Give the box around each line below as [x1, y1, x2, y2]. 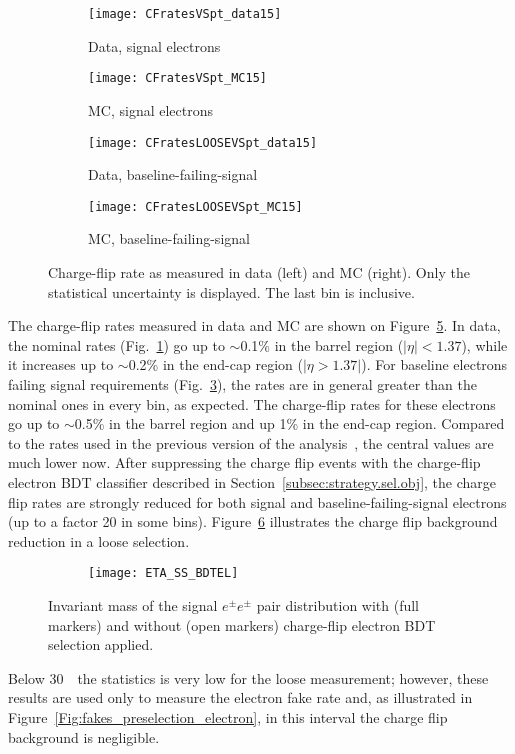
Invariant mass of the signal [48, 594, 218, 615]
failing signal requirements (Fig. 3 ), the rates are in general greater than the [8, 373, 477, 394]
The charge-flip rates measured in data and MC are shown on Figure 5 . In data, [8, 315, 501, 336]
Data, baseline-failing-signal [88, 164, 258, 185]
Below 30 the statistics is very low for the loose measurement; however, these [8, 667, 489, 688]
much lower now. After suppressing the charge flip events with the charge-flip [8, 452, 481, 473]
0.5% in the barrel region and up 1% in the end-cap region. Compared [74, 413, 505, 434]
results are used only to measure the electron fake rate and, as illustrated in [8, 687, 473, 708]
